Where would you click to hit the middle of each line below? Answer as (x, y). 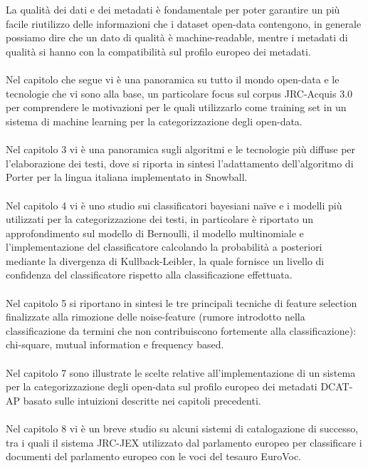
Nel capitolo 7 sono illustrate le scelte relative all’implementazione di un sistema (181, 372)
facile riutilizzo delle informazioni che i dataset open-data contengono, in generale (184, 23)
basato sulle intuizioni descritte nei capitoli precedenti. (142, 400)
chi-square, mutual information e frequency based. (115, 344)
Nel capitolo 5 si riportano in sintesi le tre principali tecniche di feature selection (182, 302)
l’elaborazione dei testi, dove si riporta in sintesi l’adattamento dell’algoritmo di (180, 163)
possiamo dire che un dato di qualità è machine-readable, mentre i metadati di (177, 37)
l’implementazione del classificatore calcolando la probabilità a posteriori (164, 247)
